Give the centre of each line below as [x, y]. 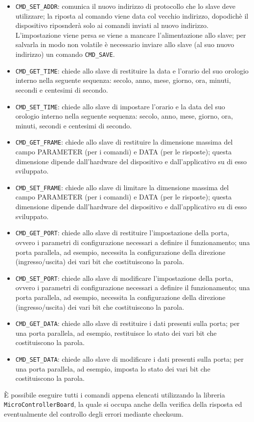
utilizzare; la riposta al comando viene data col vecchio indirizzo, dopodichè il [132, 15]
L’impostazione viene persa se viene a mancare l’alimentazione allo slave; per [131, 35]
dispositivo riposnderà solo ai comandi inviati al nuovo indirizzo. [112, 25]
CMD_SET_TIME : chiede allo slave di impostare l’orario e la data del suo [120, 106]
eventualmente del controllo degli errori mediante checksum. [94, 414]
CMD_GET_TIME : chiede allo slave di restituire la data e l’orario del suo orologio [132, 70]
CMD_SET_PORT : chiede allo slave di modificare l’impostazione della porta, [124, 278]
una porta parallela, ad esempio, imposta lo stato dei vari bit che [113, 368]
